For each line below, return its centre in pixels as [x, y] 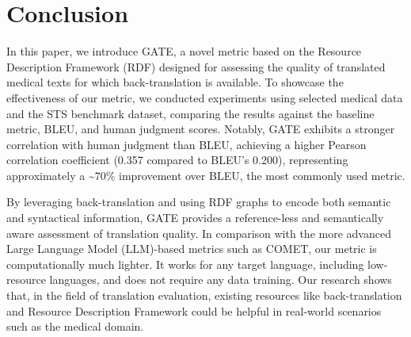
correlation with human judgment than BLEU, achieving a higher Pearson [186, 144]
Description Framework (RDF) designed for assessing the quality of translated [196, 66]
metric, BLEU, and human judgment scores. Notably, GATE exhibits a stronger [201, 129]
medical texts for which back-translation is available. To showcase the [175, 82]
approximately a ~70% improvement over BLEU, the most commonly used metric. [206, 175]
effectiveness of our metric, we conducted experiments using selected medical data [205, 97]
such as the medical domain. [75, 326]
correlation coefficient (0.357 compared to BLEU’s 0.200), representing [177, 160]
